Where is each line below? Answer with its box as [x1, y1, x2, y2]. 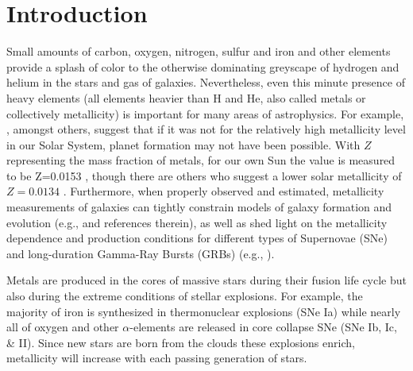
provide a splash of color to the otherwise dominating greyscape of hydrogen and [6, 58, 399, 75]
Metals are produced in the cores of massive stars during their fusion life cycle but [6, 272, 407, 288]
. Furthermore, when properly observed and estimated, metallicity [63, 183, 384, 199]
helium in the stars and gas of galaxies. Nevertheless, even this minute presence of [6, 74, 405, 91]
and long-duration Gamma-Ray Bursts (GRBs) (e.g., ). [6, 245, 275, 261]
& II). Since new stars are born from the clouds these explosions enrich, [6, 334, 355, 350]
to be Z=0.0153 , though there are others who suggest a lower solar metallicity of [6, 167, 402, 184]
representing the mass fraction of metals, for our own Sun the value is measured [6, 152, 396, 168]
